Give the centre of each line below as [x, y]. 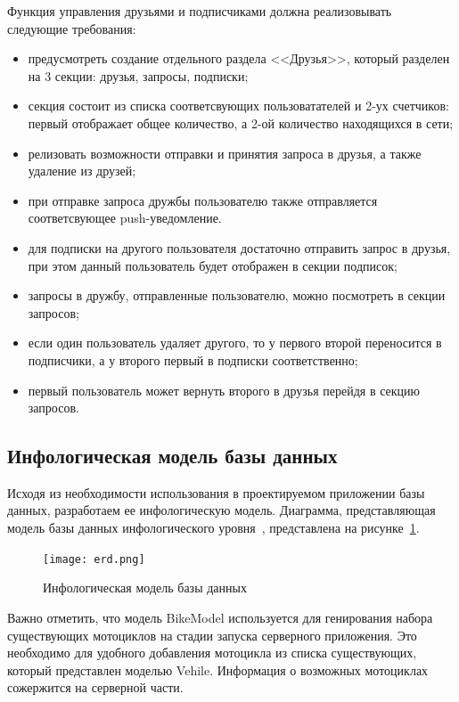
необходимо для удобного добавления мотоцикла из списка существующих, [212, 653]
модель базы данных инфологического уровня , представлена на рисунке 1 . [213, 528]
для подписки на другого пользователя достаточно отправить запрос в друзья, [239, 247]
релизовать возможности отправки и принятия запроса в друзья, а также [225, 153]
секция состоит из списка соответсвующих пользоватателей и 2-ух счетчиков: [238, 106]
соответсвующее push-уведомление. [125, 218]
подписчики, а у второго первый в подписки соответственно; [193, 359]
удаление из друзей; [82, 171]
